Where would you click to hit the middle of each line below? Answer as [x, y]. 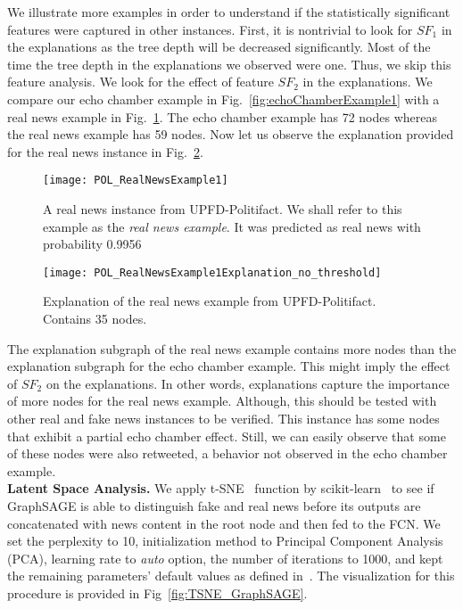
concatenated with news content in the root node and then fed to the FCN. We [224, 523]
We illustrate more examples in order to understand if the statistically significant [229, 12]
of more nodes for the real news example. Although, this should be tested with [222, 401]
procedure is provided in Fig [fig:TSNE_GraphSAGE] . [157, 593]
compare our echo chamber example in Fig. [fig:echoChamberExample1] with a [223, 99]
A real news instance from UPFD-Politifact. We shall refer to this [223, 209]
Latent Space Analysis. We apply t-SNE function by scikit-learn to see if [221, 488]
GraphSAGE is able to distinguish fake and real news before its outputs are [214, 505]
